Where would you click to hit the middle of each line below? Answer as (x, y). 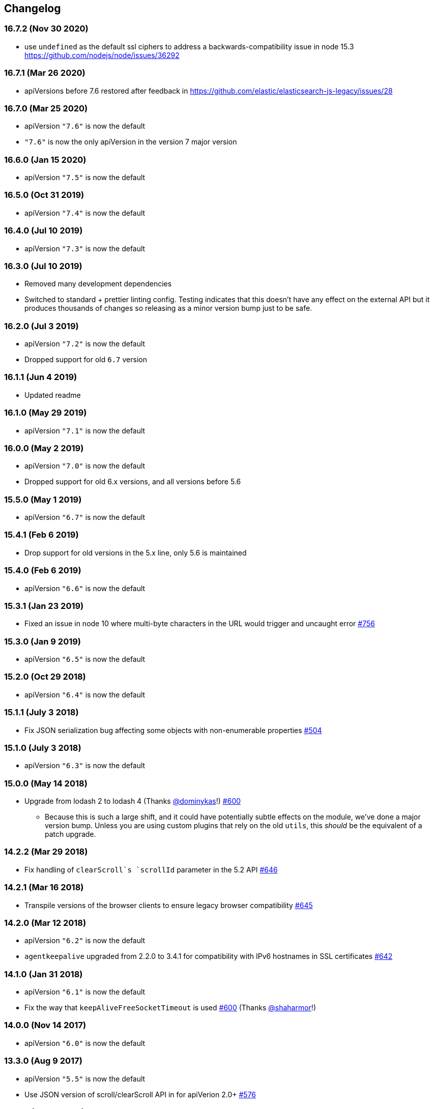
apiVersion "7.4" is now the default (85, 213)
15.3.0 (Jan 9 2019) (43, 641)
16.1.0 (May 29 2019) (46, 413)
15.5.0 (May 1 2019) (43, 499)
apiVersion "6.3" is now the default (85, 766)
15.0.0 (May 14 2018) (46, 783)
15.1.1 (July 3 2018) (41, 712)
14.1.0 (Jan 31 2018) (44, 974)
